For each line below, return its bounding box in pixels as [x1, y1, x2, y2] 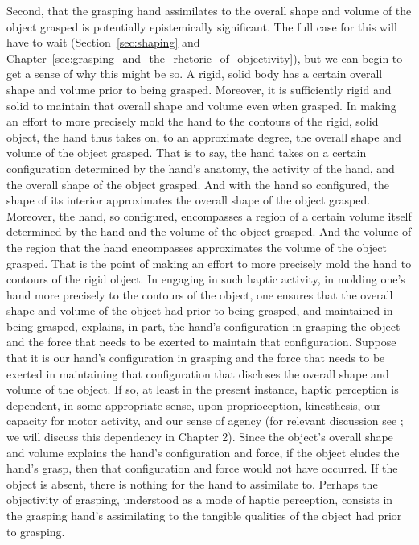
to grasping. [6, 522, 65, 539]
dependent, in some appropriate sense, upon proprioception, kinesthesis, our [6, 396, 381, 413]
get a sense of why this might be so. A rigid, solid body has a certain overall [6, 65, 383, 82]
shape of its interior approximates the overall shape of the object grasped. [6, 192, 371, 209]
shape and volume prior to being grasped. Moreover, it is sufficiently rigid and [6, 81, 392, 97]
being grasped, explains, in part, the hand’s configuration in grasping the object [6, 317, 401, 334]
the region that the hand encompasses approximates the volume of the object [6, 238, 387, 255]
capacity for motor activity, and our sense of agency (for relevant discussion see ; [6, 412, 404, 429]
